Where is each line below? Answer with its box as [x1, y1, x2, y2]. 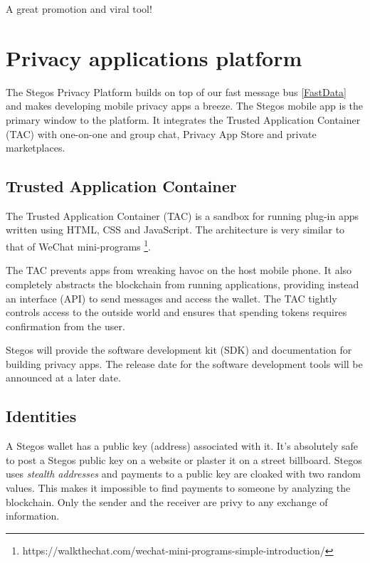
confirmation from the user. [6, 318, 125, 333]
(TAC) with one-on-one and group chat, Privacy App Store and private [6, 126, 317, 141]
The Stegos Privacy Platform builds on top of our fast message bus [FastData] [6, 84, 347, 99]
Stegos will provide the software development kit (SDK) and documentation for [6, 342, 352, 357]
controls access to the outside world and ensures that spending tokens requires [6, 305, 347, 320]
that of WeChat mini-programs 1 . [6, 237, 151, 253]
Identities [6, 405, 77, 427]
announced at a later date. [6, 370, 121, 385]
